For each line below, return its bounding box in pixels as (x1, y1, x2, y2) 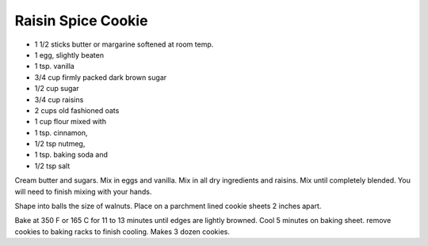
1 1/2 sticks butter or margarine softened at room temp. (34, 40, 214, 49)
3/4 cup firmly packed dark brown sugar (34, 72, 167, 82)
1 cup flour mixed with (34, 117, 107, 127)
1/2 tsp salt (34, 161, 71, 170)
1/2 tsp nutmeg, (34, 139, 86, 149)
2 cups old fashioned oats (34, 105, 120, 115)
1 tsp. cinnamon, (34, 127, 88, 138)
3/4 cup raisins (34, 95, 84, 104)
